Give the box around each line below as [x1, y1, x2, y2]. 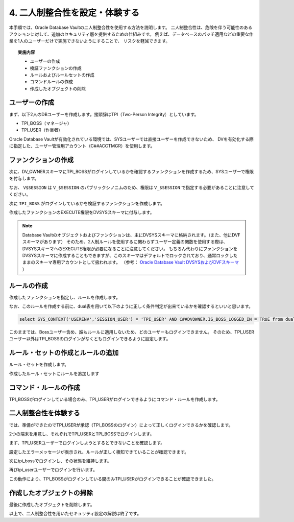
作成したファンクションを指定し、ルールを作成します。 [9, 294, 121, 300]
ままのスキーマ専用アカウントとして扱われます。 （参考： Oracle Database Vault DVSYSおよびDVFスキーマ [22, 260, 239, 265]
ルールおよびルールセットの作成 [30, 71, 95, 78]
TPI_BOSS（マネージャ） [21, 120, 72, 126]
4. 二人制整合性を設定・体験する [9, 7, 140, 18]
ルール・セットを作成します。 [9, 361, 69, 367]
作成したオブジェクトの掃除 [9, 489, 93, 497]
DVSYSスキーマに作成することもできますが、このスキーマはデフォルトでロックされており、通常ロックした [22, 252, 238, 258]
